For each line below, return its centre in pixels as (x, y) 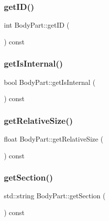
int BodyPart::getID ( (37, 25)
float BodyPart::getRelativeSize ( (54, 139)
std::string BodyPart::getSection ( (55, 196)
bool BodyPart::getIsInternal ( (50, 82)
